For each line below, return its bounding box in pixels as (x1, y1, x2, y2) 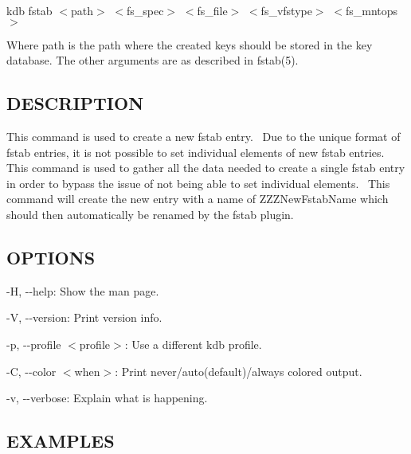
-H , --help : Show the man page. (6, 282, 159, 299)
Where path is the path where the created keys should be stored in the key (6, 36, 373, 53)
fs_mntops (345, 2, 398, 18)
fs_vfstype (260, 2, 312, 18)
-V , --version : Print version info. (6, 309, 162, 326)
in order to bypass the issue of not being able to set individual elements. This (6, 174, 390, 191)
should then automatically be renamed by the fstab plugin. (6, 205, 294, 222)
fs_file (197, 2, 228, 18)
